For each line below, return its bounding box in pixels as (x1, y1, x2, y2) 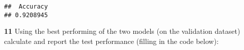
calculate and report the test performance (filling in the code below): (4, 35, 219, 46)
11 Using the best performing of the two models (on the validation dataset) (4, 26, 240, 36)
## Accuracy (4, 3, 48, 10)
